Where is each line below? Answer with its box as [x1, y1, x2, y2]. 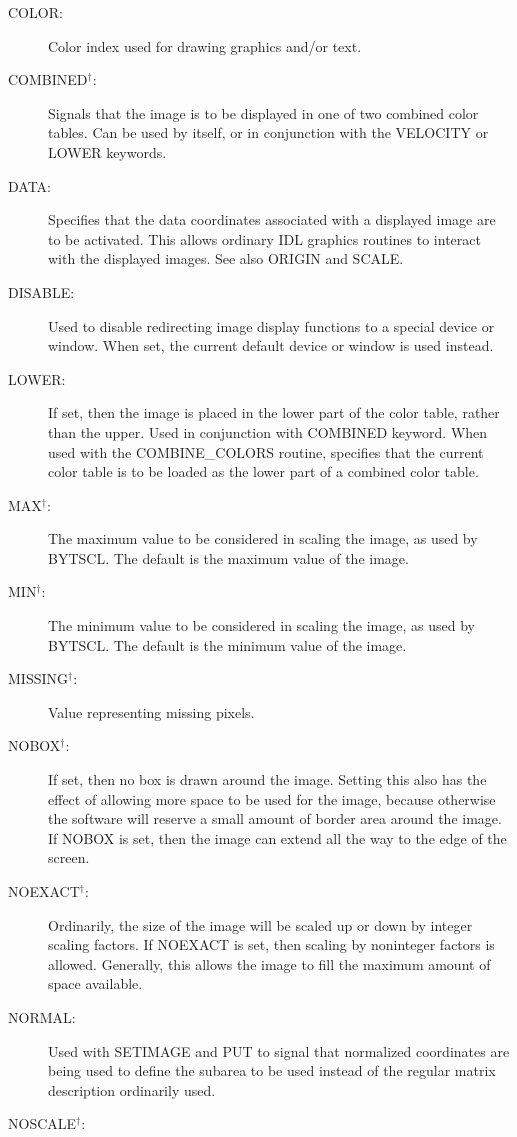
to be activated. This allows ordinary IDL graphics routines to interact [48, 228, 481, 249]
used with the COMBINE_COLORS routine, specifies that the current [48, 441, 484, 462]
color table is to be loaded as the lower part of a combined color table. [48, 461, 479, 482]
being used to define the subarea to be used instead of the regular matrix [48, 1060, 496, 1081]
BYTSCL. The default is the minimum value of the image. [48, 634, 407, 655]
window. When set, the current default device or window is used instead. [48, 335, 494, 356]
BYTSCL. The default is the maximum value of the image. [48, 547, 409, 568]
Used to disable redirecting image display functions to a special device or [48, 315, 495, 336]
